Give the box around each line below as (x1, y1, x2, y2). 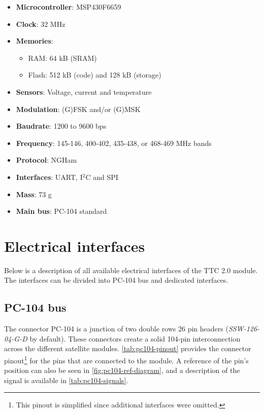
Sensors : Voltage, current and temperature (16, 86, 152, 97)
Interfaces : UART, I (16, 171, 83, 182)
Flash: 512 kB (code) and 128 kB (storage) (28, 69, 161, 80)
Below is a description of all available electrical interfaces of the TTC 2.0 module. (4, 265, 258, 275)
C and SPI (85, 171, 118, 182)
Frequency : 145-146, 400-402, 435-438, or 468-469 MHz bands (16, 137, 212, 148)
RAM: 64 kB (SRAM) (28, 52, 97, 63)
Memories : (16, 35, 53, 46)
